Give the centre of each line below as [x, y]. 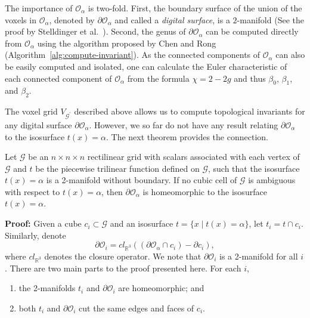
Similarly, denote [35, 235]
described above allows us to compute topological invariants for [190, 111]
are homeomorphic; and [161, 288]
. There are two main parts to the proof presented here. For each [123, 268]
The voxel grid [31, 111]
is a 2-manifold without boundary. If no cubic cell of [142, 180]
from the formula [158, 78]
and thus [250, 78]
